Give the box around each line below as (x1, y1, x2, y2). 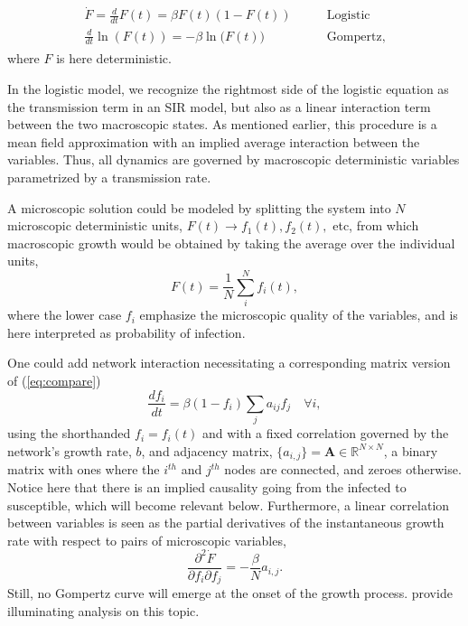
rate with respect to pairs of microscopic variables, (7, 530, 286, 549)
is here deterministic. (56, 49, 172, 68)
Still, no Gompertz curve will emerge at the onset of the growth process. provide (7, 584, 453, 603)
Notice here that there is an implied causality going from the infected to (7, 477, 407, 496)
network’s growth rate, (7, 441, 132, 460)
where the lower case (7, 305, 122, 324)
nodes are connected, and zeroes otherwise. (224, 460, 462, 479)
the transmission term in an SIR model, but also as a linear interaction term (7, 97, 431, 116)
